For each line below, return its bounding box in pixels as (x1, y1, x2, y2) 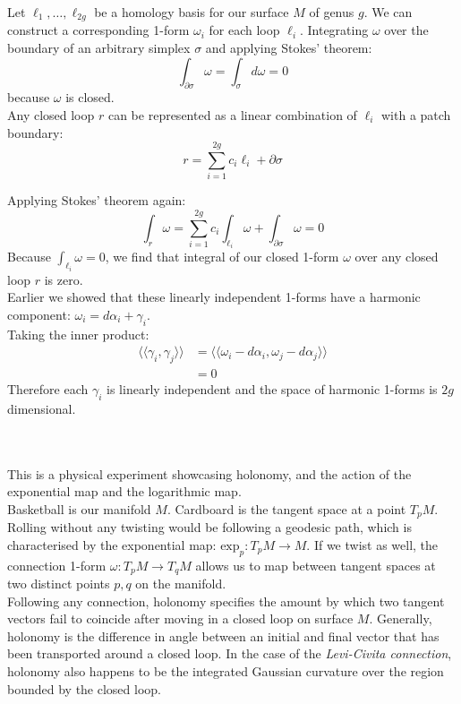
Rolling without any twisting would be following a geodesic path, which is (7, 518, 412, 537)
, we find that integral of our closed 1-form (105, 247, 339, 266)
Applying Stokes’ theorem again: (7, 191, 186, 210)
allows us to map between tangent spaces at (195, 555, 436, 574)
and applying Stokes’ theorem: (205, 39, 372, 57)
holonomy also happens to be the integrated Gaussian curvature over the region (7, 662, 444, 681)
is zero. (44, 270, 83, 288)
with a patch (380, 106, 451, 124)
